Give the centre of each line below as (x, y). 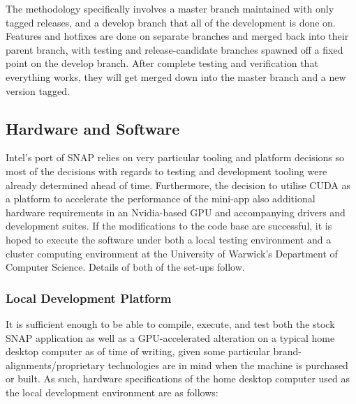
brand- (287, 351)
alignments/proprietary (55, 365)
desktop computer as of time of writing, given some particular (138, 351)
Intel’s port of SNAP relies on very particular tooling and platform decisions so (175, 157)
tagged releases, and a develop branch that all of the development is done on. (171, 22)
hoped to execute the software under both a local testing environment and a (169, 239)
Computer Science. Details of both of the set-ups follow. (125, 267)
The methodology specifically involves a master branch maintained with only (170, 8)
